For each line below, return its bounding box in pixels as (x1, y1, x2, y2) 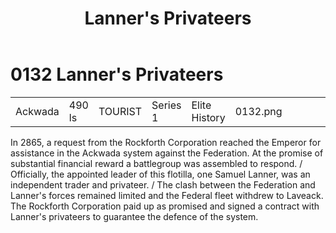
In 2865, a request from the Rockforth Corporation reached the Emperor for (10, 136, 322, 148)
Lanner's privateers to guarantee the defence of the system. (10, 210, 259, 222)
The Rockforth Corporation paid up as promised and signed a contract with (10, 200, 320, 212)
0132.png (234, 104, 283, 118)
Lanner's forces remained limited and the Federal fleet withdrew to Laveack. (10, 189, 324, 201)
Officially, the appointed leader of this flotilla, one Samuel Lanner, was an (10, 168, 311, 180)
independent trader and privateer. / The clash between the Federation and (10, 178, 316, 191)
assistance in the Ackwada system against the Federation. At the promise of (10, 147, 324, 159)
